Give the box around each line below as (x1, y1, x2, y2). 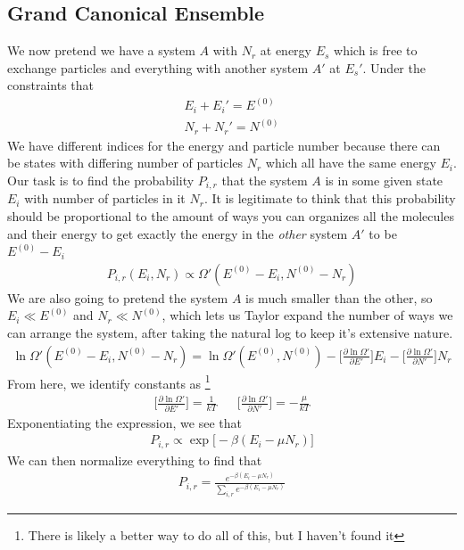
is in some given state (325, 171, 443, 190)
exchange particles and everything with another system (7, 58, 309, 77)
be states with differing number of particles (7, 153, 244, 172)
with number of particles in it (24, 189, 186, 208)
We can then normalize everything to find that (7, 450, 262, 469)
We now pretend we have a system (7, 41, 195, 60)
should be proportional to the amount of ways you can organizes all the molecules (7, 207, 454, 226)
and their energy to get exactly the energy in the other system (7, 224, 348, 242)
